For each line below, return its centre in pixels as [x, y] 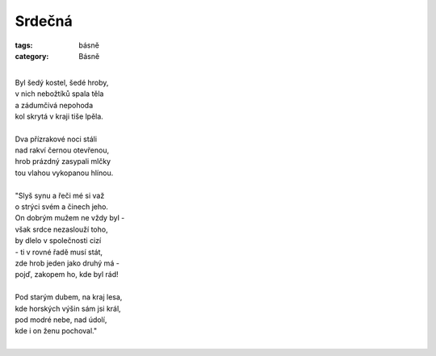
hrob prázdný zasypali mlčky [63, 161]
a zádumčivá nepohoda [54, 105]
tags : [24, 45]
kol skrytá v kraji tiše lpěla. [59, 116]
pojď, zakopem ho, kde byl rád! [67, 274]
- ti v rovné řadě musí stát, [59, 252]
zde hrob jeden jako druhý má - [67, 263]
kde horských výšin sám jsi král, [68, 308]
